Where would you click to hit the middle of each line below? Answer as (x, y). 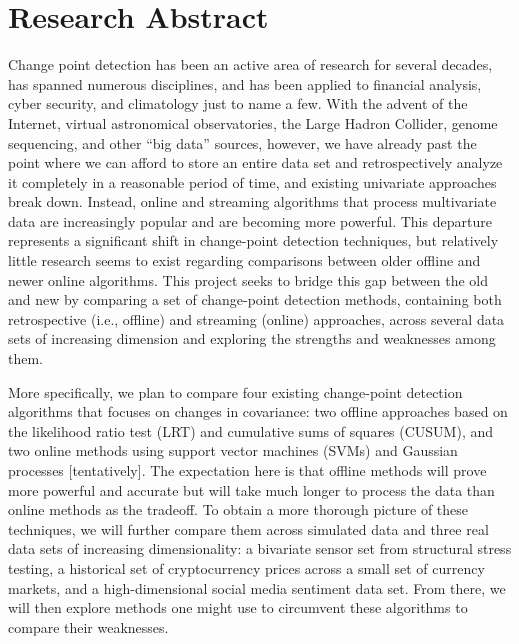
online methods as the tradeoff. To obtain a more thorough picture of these (238, 509)
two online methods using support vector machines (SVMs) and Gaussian (233, 450)
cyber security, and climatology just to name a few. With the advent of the (238, 103)
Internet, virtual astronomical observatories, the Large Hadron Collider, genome (253, 122)
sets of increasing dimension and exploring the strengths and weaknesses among (252, 338)
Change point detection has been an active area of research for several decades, (250, 64)
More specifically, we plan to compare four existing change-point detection (235, 391)
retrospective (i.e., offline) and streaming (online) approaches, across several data (256, 318)
